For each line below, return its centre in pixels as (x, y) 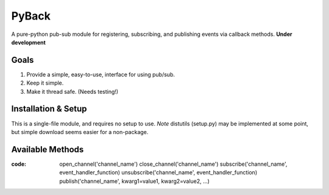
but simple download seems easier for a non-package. (80, 132)
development (28, 42)
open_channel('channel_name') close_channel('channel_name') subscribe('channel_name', (173, 164)
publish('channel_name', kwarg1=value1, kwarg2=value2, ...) (135, 181)
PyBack (31, 16)
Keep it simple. (45, 83)
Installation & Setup (49, 109)
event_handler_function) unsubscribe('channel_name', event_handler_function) (158, 172)
